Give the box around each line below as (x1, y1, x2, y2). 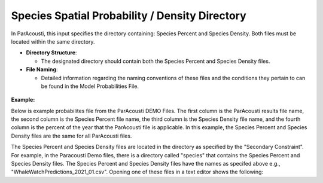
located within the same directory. (11, 38, 95, 45)
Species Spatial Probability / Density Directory (11, 9, 246, 22)
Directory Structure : (26, 49, 77, 56)
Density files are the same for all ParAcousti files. (11, 132, 132, 139)
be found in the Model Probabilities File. (41, 83, 139, 90)
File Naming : (26, 66, 58, 73)
